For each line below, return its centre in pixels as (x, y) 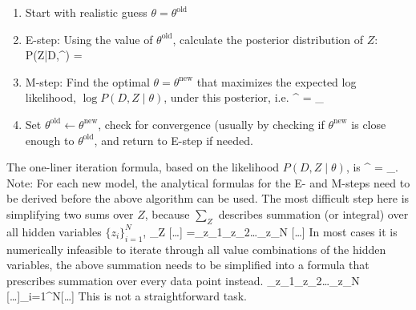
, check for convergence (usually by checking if (211, 124)
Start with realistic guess (86, 12)
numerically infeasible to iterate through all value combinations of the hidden (196, 249)
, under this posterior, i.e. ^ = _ (244, 97)
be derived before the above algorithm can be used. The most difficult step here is (208, 198)
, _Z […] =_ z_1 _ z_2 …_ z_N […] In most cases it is (270, 231)
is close (369, 124)
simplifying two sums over (70, 213)
